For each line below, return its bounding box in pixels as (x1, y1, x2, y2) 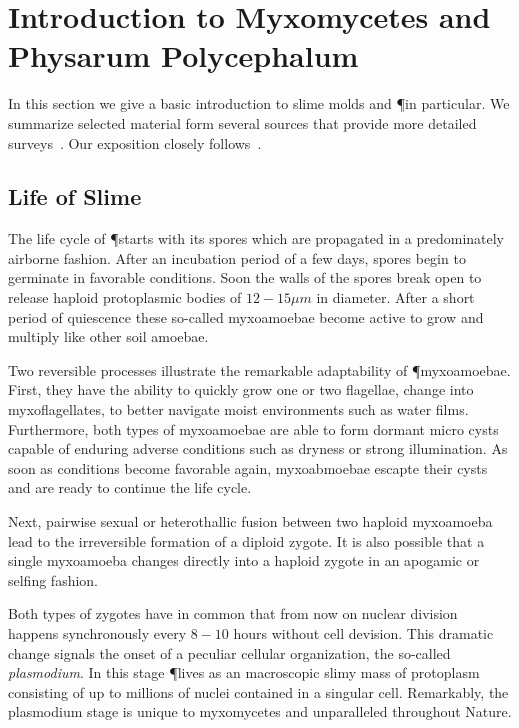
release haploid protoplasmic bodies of (8, 287, 242, 308)
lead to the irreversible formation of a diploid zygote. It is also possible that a (8, 530, 485, 551)
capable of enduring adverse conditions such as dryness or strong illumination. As (8, 438, 508, 459)
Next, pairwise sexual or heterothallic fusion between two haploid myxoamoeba (8, 511, 493, 532)
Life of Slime (8, 181, 142, 212)
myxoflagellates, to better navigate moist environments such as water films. (8, 399, 469, 420)
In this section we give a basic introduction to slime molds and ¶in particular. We (8, 93, 510, 114)
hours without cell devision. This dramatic (233, 622, 494, 643)
